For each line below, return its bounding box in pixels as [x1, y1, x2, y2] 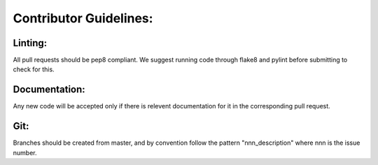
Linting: [13, 37, 48, 49]
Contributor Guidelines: [13, 10, 153, 26]
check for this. [13, 65, 55, 73]
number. [13, 148, 37, 157]
